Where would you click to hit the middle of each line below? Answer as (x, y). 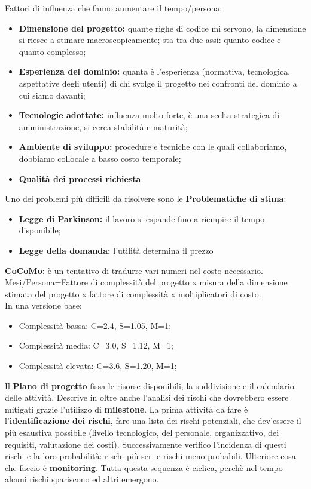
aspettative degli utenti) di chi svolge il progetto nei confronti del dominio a (158, 83)
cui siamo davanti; (52, 95)
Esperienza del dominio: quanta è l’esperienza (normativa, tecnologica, (155, 71)
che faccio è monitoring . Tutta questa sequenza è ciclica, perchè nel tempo (144, 467)
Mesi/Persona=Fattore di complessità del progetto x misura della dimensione (146, 282)
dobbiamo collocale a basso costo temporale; (100, 158)
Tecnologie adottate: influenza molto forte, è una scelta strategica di (149, 115)
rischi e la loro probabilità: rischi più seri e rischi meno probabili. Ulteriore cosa (150, 456)
